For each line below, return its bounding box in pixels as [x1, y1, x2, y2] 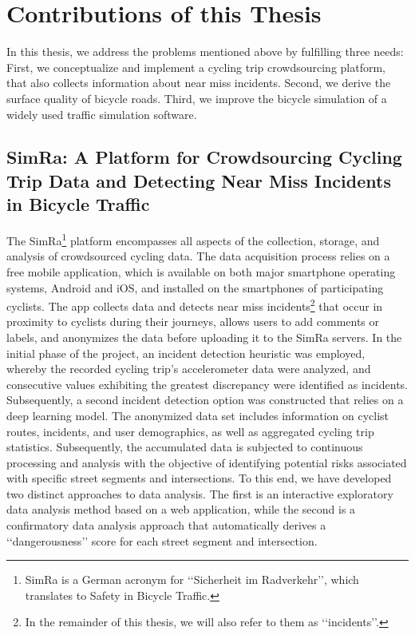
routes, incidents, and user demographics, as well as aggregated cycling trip [6, 423, 374, 439]
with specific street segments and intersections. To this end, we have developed [6, 470, 392, 486]
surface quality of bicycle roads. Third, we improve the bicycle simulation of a [6, 89, 387, 106]
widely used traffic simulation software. [6, 105, 197, 122]
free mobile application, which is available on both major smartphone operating [6, 263, 396, 280]
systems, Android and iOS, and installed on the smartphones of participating [6, 279, 384, 296]
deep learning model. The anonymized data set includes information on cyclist [6, 407, 389, 423]
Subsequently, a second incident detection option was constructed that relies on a [6, 391, 404, 408]
